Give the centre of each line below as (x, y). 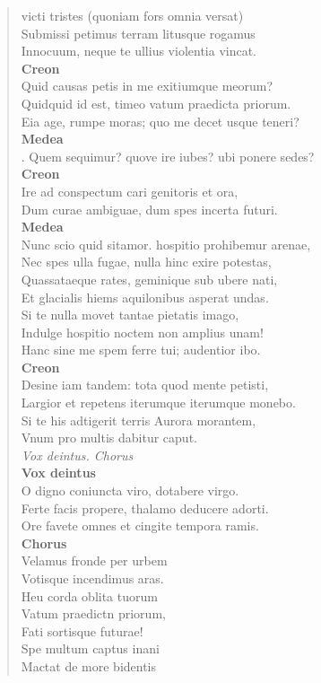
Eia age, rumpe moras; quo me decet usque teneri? (160, 121)
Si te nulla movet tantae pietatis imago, (130, 315)
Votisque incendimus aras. (92, 578)
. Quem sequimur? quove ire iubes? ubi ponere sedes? (168, 156)
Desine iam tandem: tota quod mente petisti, (145, 385)
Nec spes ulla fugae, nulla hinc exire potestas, (146, 262)
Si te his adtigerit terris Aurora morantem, (139, 420)
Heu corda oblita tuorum (89, 595)
